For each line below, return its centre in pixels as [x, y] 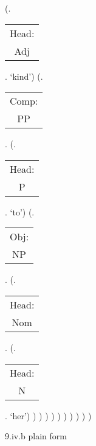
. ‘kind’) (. [24, 76]
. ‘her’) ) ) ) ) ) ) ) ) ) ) [48, 415]
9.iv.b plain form [36, 436]
